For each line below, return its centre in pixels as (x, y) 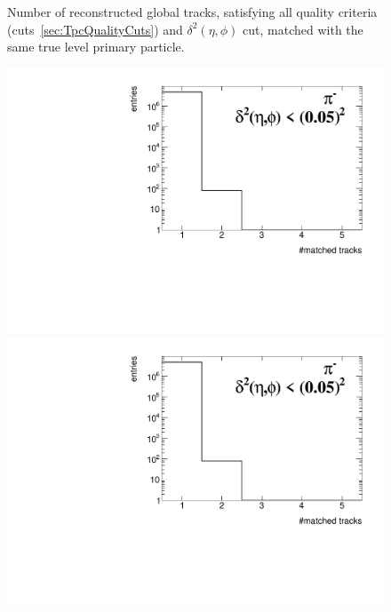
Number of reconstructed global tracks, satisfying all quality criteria (192, 12)
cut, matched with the (303, 29)
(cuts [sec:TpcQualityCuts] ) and (95, 29)
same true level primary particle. (96, 47)
